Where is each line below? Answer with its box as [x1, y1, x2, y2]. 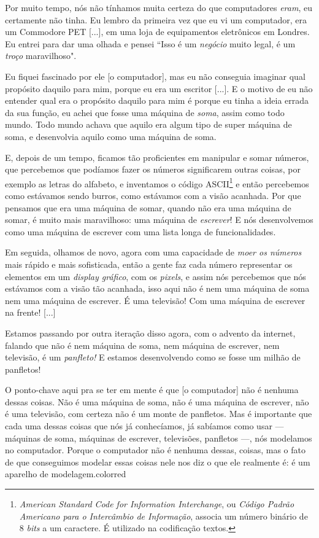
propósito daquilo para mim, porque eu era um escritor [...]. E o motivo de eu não [5, 82, 313, 95]
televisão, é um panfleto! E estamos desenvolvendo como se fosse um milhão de [5, 351, 301, 364]
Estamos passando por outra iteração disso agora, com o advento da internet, [5, 326, 296, 339]
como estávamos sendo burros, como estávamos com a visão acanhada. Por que [5, 189, 301, 201]
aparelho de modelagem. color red [5, 467, 126, 480]
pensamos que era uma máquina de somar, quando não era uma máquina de [5, 201, 291, 214]
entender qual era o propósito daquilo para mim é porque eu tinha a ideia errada [5, 94, 309, 107]
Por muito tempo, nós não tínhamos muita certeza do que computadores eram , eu [5, 1, 312, 14]
